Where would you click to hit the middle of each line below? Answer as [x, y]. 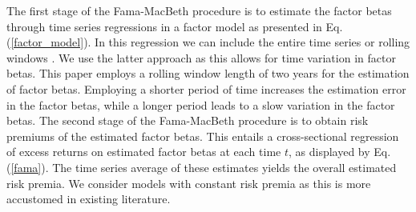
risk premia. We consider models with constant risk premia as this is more [189, 183]
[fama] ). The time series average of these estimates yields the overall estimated [204, 167]
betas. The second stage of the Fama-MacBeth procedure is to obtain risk [188, 120]
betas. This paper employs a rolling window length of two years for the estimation [208, 73]
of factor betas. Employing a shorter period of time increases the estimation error [206, 88]
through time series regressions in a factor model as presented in [164, 26]
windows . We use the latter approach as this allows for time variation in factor [201, 57]
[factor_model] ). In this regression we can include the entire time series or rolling [210, 42]
